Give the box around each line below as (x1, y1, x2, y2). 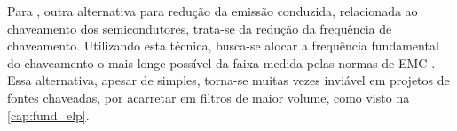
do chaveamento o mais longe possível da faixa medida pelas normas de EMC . (7, 53, 436, 72)
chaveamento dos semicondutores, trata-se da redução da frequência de (7, 19, 392, 37)
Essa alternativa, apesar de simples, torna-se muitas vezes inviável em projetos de (7, 71, 450, 89)
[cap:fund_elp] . (7, 105, 90, 124)
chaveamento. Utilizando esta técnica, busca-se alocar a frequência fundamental (7, 36, 439, 55)
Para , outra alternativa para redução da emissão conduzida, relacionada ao (7, 2, 418, 19)
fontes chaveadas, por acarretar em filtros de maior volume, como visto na (7, 88, 410, 106)
